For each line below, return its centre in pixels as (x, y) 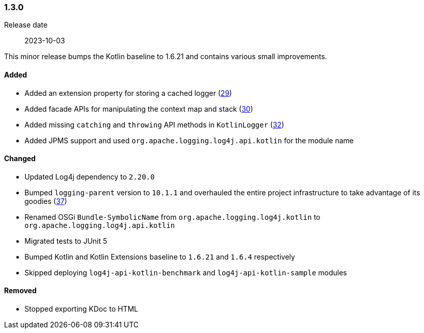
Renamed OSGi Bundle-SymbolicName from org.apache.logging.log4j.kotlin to (173, 217)
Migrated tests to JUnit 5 (66, 241)
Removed (20, 291)
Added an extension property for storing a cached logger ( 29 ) (128, 93)
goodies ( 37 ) (46, 201)
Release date (26, 25)
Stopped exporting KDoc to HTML (81, 309)
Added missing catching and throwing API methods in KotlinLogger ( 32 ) (154, 124)
